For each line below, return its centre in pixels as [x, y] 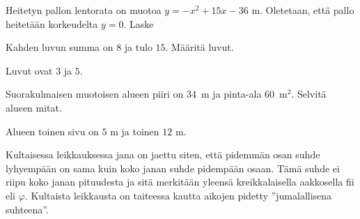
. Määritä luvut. [199, 47]
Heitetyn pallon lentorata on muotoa [84, 10]
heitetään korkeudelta [52, 23]
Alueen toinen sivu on [52, 131]
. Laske [139, 23]
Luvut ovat [29, 70]
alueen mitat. [34, 107]
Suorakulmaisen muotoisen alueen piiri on [95, 94]
